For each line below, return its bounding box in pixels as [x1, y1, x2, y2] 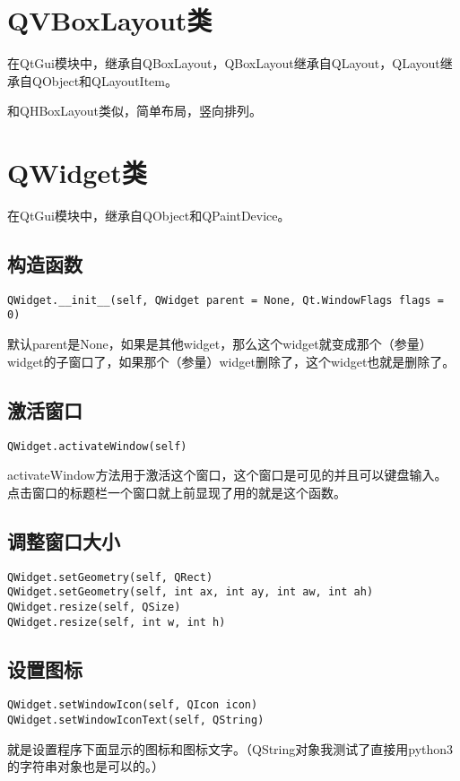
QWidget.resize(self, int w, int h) [7, 615, 226, 629]
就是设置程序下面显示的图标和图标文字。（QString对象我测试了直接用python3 [7, 739, 454, 758]
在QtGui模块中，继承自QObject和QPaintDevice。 [7, 206, 291, 225]
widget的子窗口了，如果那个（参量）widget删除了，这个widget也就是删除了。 [7, 351, 456, 370]
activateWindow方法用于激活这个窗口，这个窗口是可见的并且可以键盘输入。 [7, 465, 447, 484]
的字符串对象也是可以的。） [7, 757, 164, 776]
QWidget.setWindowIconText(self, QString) [7, 714, 265, 727]
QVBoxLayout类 [7, 2, 213, 39]
